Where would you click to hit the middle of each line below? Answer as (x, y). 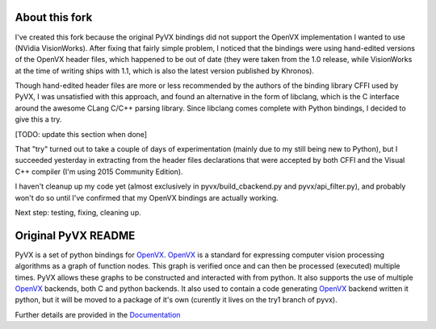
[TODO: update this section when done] (81, 134)
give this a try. (38, 119)
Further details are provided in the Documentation (98, 314)
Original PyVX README (75, 235)
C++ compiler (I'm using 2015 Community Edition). (99, 171)
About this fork (54, 17)
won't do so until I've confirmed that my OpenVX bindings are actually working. (147, 198)
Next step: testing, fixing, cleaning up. (78, 212)
